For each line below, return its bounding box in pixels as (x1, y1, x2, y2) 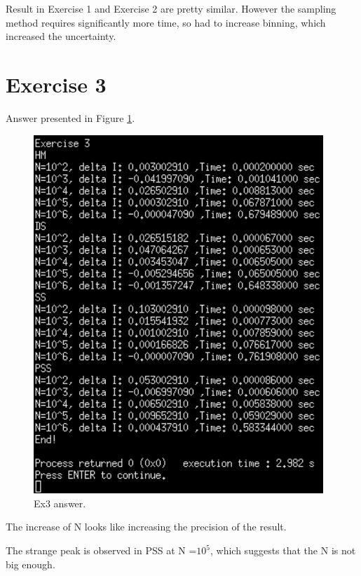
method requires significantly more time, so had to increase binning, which (6, 15, 326, 29)
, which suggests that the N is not (210, 543, 356, 558)
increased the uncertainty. (6, 29, 116, 43)
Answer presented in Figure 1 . (6, 110, 135, 125)
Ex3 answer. (34, 495, 86, 510)
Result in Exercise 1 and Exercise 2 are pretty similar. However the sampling (6, 1, 336, 15)
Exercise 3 (6, 69, 107, 98)
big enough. (6, 556, 55, 571)
